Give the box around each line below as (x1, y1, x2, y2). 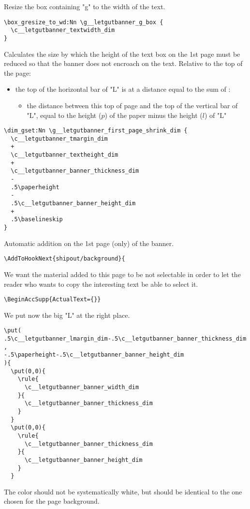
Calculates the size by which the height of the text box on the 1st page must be (4, 49, 240, 59)
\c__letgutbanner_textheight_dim (11, 151, 118, 159)
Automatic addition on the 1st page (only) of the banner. (4, 238, 174, 248)
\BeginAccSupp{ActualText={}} (4, 296, 101, 303)
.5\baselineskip (11, 216, 63, 223)
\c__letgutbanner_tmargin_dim (11, 135, 108, 142)
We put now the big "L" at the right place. (4, 310, 130, 320)
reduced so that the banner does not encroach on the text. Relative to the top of (4, 58, 243, 68)
